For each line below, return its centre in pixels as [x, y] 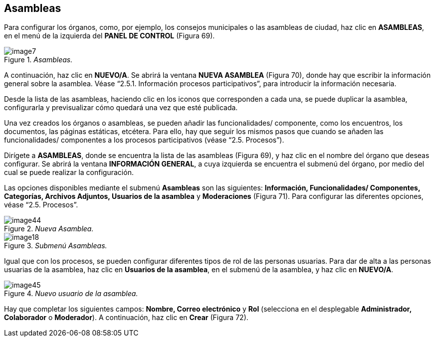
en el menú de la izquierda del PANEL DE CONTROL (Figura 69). [109, 36]
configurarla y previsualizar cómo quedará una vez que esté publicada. [121, 108]
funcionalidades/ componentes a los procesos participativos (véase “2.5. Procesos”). [144, 140]
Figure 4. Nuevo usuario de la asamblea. [71, 294]
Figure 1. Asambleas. [38, 60]
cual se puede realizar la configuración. [69, 172]
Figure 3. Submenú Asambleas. [56, 246]
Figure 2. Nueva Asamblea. [49, 229]
